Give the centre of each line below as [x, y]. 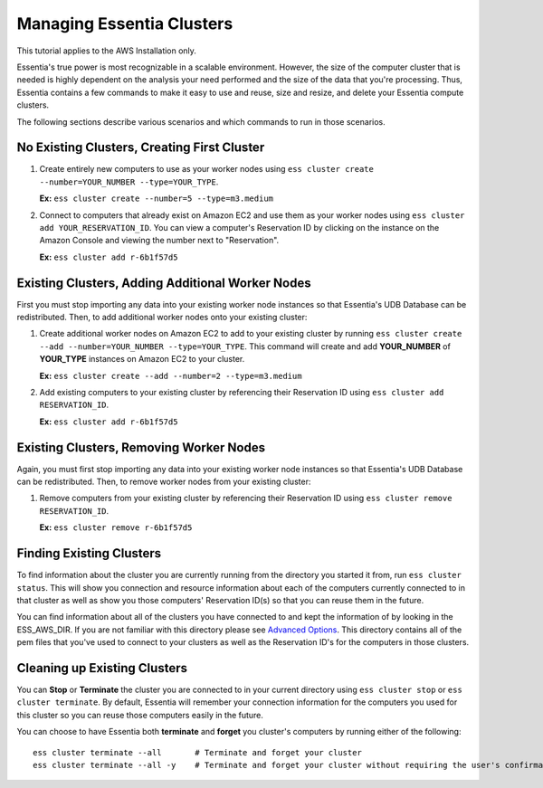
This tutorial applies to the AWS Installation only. [106, 51]
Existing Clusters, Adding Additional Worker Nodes [164, 283]
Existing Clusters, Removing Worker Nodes [141, 447]
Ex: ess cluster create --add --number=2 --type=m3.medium [171, 375]
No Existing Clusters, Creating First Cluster [141, 148]
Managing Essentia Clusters [125, 24]
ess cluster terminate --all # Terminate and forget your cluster [197, 752]
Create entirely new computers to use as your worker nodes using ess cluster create [207, 169]
